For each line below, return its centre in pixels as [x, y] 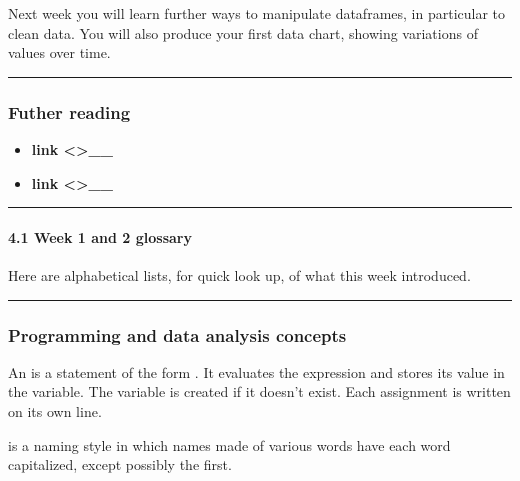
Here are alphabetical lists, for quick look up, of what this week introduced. [239, 274]
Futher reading [69, 111]
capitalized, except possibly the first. [120, 464]
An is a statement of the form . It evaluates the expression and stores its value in [256, 371]
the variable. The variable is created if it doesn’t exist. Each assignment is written [259, 391]
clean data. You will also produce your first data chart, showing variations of [243, 32]
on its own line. [55, 410]
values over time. [59, 52]
